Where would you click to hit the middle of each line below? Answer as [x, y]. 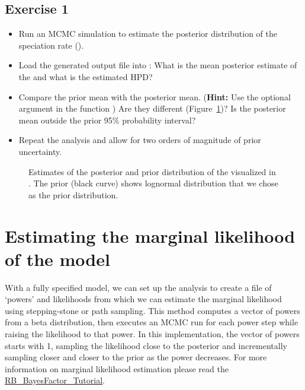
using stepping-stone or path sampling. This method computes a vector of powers [152, 310]
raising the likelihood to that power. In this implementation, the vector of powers [152, 334]
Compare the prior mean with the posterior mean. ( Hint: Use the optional [155, 96]
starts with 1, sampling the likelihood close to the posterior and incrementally [146, 345]
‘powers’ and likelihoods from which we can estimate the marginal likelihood [143, 299]
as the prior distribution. [73, 194]
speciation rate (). [51, 45]
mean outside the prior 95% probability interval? [107, 120]
